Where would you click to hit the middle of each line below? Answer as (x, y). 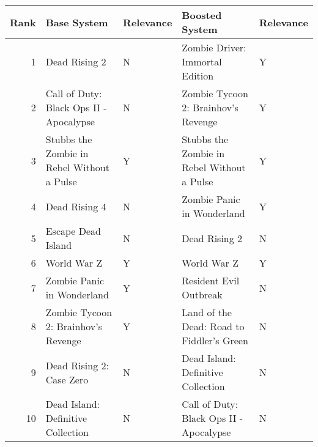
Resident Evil (211, 280)
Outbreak (202, 294)
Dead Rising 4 (76, 206)
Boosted (202, 15)
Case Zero (67, 379)
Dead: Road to (213, 326)
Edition (198, 76)
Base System (77, 22)
